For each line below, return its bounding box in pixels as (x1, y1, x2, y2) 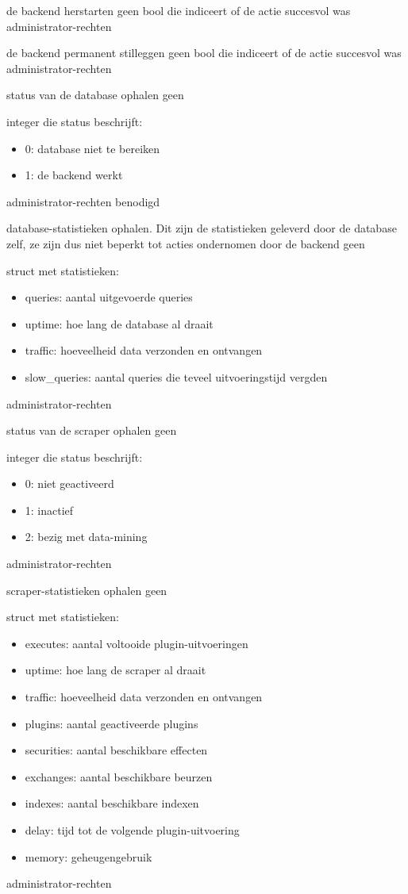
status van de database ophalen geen (6, 86, 184, 103)
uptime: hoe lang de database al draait (25, 315, 214, 332)
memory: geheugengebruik (25, 848, 152, 865)
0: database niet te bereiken (25, 140, 160, 156)
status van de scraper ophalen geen (6, 422, 177, 439)
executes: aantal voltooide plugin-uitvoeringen (25, 635, 248, 651)
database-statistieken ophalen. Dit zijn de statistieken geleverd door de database (6, 220, 397, 236)
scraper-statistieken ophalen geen (6, 581, 167, 598)
